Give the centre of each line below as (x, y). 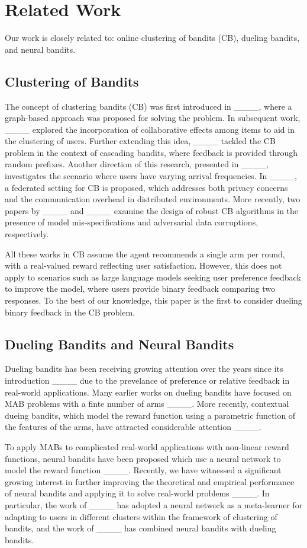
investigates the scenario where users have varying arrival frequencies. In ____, (151, 176)
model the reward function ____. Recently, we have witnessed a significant (143, 470)
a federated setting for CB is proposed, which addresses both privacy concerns (146, 187)
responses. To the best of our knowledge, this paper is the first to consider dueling (153, 300)
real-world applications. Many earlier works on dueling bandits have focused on (148, 392)
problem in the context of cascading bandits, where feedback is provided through (151, 152)
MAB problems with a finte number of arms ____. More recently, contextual (147, 404)
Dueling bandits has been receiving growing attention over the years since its (144, 369)
